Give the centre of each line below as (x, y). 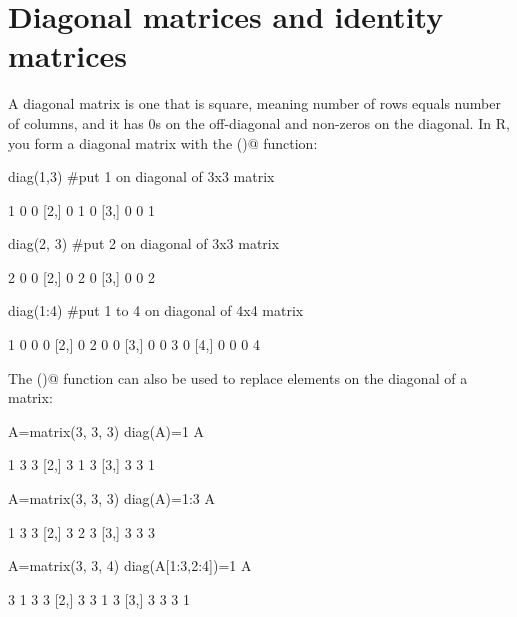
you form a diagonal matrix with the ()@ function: (163, 142)
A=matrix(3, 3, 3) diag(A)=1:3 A (111, 498)
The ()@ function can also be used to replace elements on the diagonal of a (238, 377)
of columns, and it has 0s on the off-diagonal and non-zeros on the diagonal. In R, (259, 122)
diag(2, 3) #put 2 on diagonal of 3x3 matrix (144, 243)
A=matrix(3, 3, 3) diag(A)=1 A (106, 430)
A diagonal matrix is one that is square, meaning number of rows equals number (254, 103)
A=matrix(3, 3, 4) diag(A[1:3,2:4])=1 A (130, 565)
